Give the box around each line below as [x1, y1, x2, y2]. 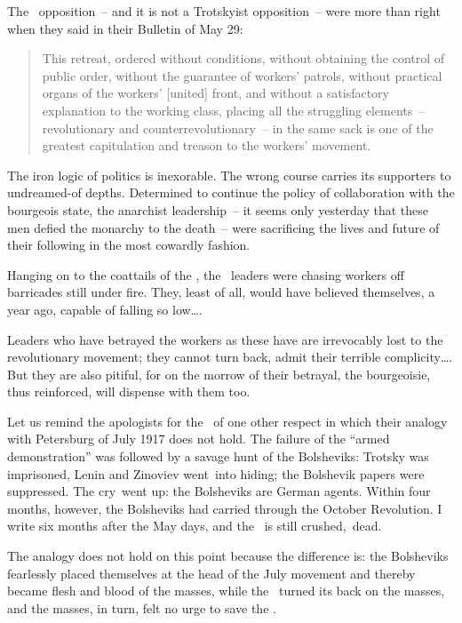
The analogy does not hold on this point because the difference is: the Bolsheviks [7, 547, 449, 565]
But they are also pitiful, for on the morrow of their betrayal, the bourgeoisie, [7, 364, 431, 383]
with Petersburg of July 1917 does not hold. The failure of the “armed [7, 429, 390, 448]
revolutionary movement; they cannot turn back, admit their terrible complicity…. [7, 347, 453, 366]
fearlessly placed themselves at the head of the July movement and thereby [7, 563, 416, 582]
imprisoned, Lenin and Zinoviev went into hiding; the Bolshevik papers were [7, 464, 425, 483]
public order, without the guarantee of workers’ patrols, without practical [42, 66, 442, 84]
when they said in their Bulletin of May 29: [7, 19, 243, 37]
